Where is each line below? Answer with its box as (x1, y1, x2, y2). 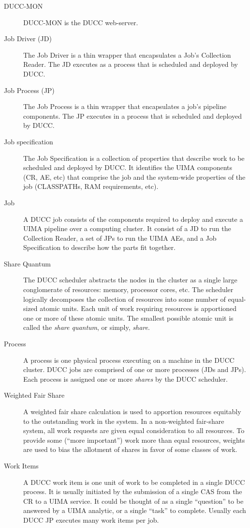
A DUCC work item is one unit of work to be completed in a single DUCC (23, 477, 245, 487)
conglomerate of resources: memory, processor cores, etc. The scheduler (23, 284, 234, 295)
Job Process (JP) (4, 85, 55, 95)
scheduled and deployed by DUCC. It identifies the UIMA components (23, 162, 233, 172)
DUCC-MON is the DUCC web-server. (23, 17, 138, 27)
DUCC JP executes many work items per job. (23, 514, 159, 525)
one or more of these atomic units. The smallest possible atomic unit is (23, 312, 234, 323)
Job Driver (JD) (4, 33, 52, 44)
